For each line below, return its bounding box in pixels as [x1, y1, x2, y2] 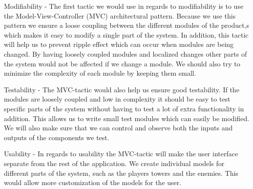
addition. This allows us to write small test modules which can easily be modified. [4, 113, 250, 123]
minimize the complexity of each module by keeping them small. [4, 68, 196, 78]
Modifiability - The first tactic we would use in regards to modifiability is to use [4, 1, 244, 11]
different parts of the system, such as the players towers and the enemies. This [4, 168, 238, 178]
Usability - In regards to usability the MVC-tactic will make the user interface [4, 148, 238, 159]
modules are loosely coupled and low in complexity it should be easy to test [4, 94, 231, 104]
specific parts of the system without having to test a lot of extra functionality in [4, 103, 244, 113]
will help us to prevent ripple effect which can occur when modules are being [4, 39, 234, 49]
